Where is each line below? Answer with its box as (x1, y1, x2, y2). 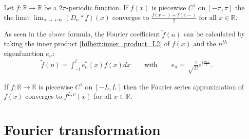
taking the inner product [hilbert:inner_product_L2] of (4, 38, 170, 49)
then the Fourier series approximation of (123, 81, 244, 91)
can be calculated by (183, 29, 245, 39)
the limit (4, 12, 30, 22)
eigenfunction (4, 48, 44, 58)
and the (193, 38, 216, 49)
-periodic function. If (66, 2, 128, 12)
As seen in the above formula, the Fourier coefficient (4, 29, 160, 39)
